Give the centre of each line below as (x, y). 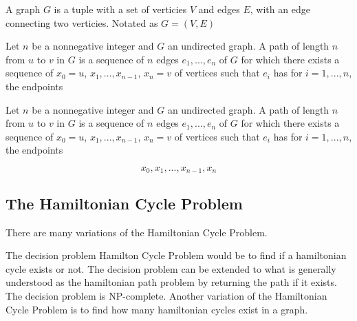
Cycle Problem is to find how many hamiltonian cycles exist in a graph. (157, 309)
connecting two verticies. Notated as (82, 22)
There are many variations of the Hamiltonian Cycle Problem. (137, 232)
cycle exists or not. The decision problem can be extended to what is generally (171, 268)
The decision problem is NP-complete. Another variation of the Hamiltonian (166, 295)
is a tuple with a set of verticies (120, 9)
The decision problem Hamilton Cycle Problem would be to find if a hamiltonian (176, 255)
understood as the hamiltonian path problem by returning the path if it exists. (171, 282)
